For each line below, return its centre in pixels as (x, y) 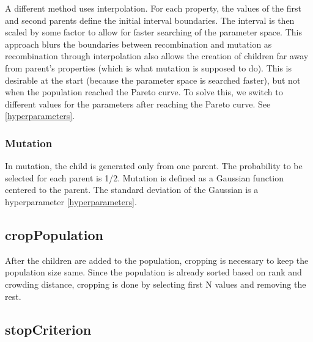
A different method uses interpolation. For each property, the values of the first (153, 8)
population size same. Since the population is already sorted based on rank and (153, 272)
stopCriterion (48, 329)
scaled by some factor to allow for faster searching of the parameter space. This (153, 32)
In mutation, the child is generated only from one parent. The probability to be (154, 166)
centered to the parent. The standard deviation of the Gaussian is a (132, 190)
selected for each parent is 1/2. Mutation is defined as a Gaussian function (145, 177)
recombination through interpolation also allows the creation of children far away (157, 56)
